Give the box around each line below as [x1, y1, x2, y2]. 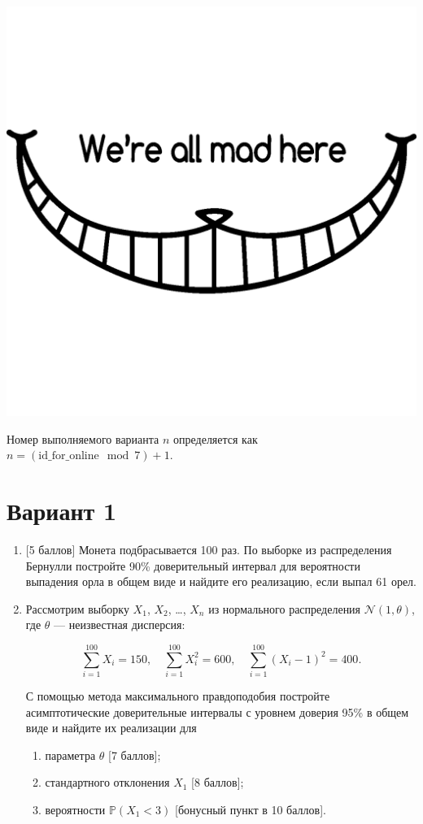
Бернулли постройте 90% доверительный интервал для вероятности [25, 557, 360, 574]
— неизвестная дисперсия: [54, 616, 185, 633]
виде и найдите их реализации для [25, 719, 197, 736]
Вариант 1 [7, 493, 117, 527]
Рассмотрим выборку [25, 600, 129, 617]
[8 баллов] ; [191, 774, 244, 791]
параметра [45, 746, 96, 763]
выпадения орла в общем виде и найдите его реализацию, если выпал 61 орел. [25, 573, 416, 590]
